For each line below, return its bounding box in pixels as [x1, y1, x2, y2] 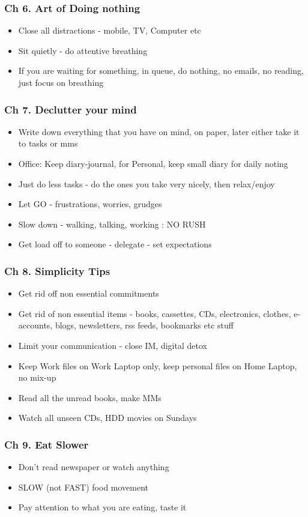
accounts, [18, 319, 53, 331]
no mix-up [18, 371, 56, 384]
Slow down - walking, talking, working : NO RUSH [18, 217, 206, 230]
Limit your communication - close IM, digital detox [18, 339, 207, 351]
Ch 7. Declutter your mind [4, 101, 137, 116]
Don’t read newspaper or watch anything [18, 461, 169, 473]
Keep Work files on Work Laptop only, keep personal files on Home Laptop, [18, 359, 297, 372]
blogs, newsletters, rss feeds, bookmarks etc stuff [55, 319, 234, 331]
